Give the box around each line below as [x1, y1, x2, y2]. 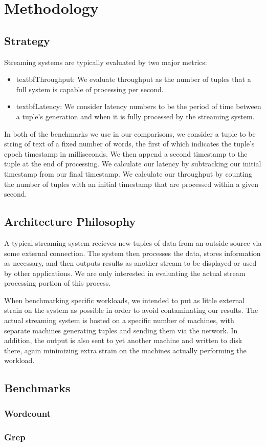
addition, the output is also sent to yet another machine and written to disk [4, 335, 242, 346]
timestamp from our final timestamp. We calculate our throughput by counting [4, 168, 252, 179]
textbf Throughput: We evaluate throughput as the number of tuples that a [16, 74, 251, 84]
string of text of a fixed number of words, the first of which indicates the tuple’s [4, 138, 255, 149]
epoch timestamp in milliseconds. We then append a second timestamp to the [4, 148, 248, 159]
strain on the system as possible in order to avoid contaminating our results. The [4, 305, 258, 315]
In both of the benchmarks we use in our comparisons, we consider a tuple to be [4, 128, 256, 139]
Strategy [4, 32, 50, 48]
